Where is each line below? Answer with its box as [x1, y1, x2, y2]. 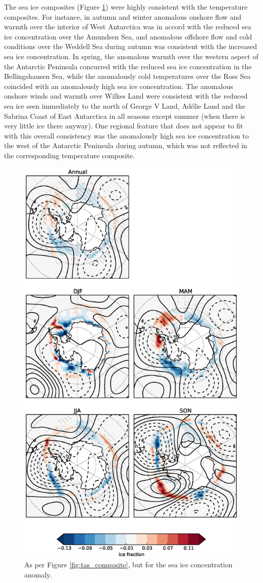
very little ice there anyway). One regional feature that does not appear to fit [4, 120, 243, 131]
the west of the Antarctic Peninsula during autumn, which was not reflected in [4, 140, 247, 151]
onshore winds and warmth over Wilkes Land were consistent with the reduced [4, 91, 248, 101]
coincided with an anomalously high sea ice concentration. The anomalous [4, 80, 233, 91]
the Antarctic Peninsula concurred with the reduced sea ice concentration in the [4, 61, 252, 71]
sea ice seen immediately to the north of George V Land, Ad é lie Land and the [4, 100, 245, 111]
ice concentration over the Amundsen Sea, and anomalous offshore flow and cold [4, 31, 252, 41]
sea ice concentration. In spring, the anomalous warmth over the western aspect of [4, 51, 258, 61]
